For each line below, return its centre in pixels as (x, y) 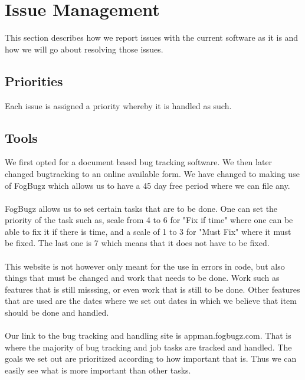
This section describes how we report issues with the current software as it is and (152, 37)
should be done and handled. (57, 312)
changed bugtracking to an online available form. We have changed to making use (152, 173)
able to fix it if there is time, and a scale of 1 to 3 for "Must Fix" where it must (148, 231)
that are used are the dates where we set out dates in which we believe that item (151, 301)
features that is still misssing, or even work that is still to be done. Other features (152, 289)
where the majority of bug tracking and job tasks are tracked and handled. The (148, 347)
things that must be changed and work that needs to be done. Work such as (142, 278)
